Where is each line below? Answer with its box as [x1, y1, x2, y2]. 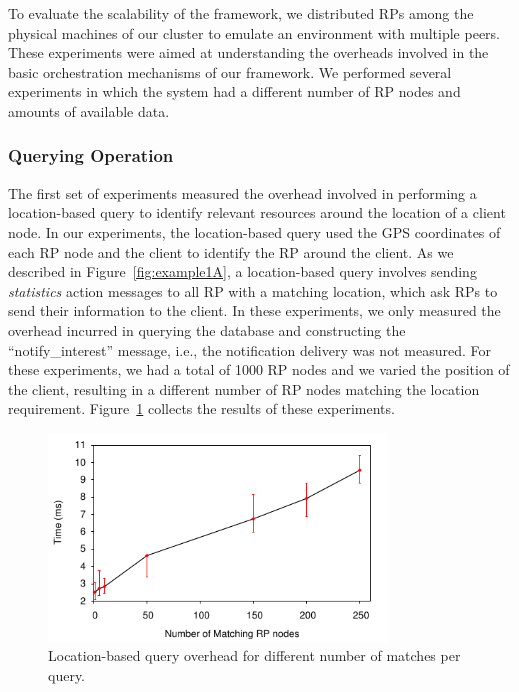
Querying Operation [8, 143, 174, 168]
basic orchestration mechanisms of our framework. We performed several [8, 61, 452, 82]
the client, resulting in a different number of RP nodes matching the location [8, 378, 480, 399]
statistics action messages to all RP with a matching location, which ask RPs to [8, 280, 498, 301]
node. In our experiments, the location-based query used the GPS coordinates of [8, 221, 501, 242]
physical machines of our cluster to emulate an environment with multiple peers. [8, 22, 500, 43]
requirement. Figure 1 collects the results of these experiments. [8, 398, 395, 419]
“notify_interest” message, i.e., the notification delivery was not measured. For [8, 339, 491, 360]
